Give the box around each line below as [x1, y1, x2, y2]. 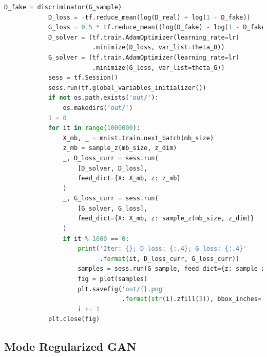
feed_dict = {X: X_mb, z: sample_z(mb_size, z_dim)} [78, 215, 254, 222]
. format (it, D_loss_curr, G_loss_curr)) [100, 255, 240, 262]
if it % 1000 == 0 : [63, 235, 129, 242]
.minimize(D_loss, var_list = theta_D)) [92, 44, 225, 51]
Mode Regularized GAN [4, 339, 137, 354]
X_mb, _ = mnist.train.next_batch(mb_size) [63, 134, 214, 142]
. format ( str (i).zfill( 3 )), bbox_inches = [122, 295, 262, 303]
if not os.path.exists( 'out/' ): [48, 94, 159, 102]
